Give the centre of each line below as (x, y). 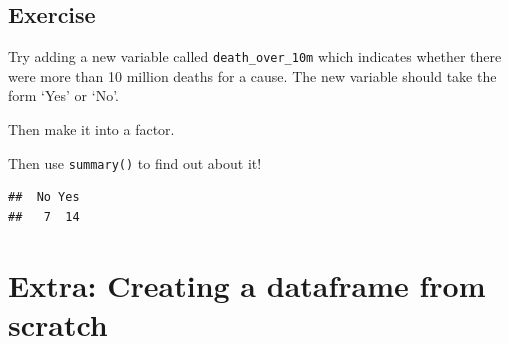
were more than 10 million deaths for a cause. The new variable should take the (252, 75)
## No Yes (44, 197)
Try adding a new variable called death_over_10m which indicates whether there (255, 56)
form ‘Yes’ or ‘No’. (63, 95)
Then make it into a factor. (91, 129)
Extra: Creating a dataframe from (247, 284)
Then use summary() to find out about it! (135, 162)
